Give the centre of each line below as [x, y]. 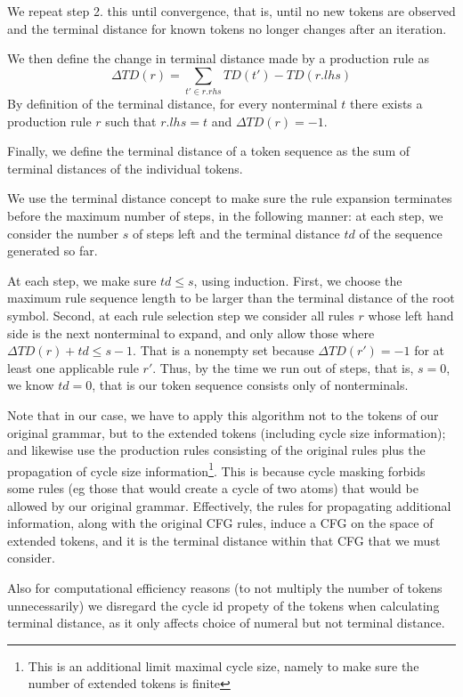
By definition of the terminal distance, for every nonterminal [172, 104]
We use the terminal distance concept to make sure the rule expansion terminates [230, 198]
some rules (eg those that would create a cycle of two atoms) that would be [213, 488]
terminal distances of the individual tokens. [125, 168]
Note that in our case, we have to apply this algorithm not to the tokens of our [223, 415]
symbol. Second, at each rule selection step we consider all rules [181, 316]
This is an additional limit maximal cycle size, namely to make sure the [223, 665]
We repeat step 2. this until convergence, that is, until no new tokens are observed [231, 11]
